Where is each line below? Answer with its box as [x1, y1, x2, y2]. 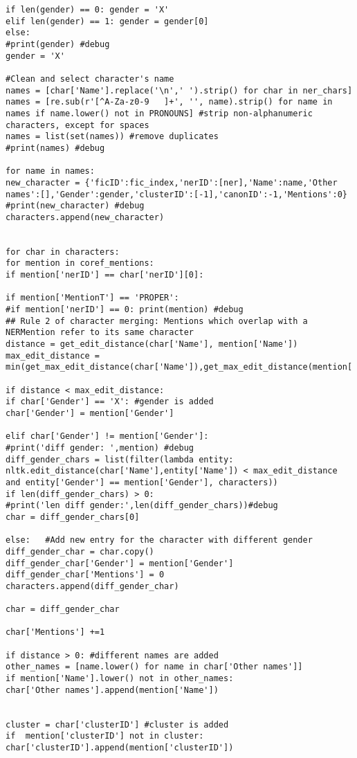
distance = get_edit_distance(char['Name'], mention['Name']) [6, 339, 298, 350]
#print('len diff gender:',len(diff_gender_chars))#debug [6, 500, 278, 511]
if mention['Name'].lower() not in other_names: [6, 674, 234, 684]
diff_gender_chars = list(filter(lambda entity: [6, 454, 234, 464]
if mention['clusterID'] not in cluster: [6, 731, 204, 741]
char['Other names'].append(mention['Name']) [6, 685, 219, 695]
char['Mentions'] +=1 [6, 627, 105, 638]
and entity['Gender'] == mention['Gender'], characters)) [6, 477, 278, 487]
